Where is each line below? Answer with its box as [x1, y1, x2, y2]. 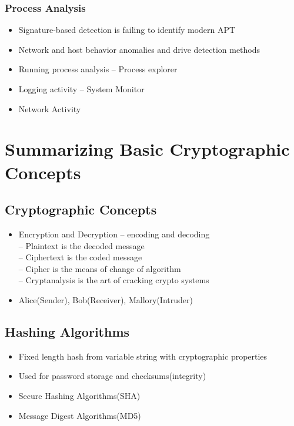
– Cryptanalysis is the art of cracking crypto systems [18, 274, 209, 286]
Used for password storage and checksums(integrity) [18, 370, 206, 382]
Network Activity [18, 102, 81, 115]
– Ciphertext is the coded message [18, 251, 142, 263]
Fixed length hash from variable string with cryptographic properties [18, 350, 268, 362]
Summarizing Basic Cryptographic [5, 137, 290, 161]
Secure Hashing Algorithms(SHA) [18, 389, 141, 401]
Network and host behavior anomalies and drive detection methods [18, 43, 260, 55]
